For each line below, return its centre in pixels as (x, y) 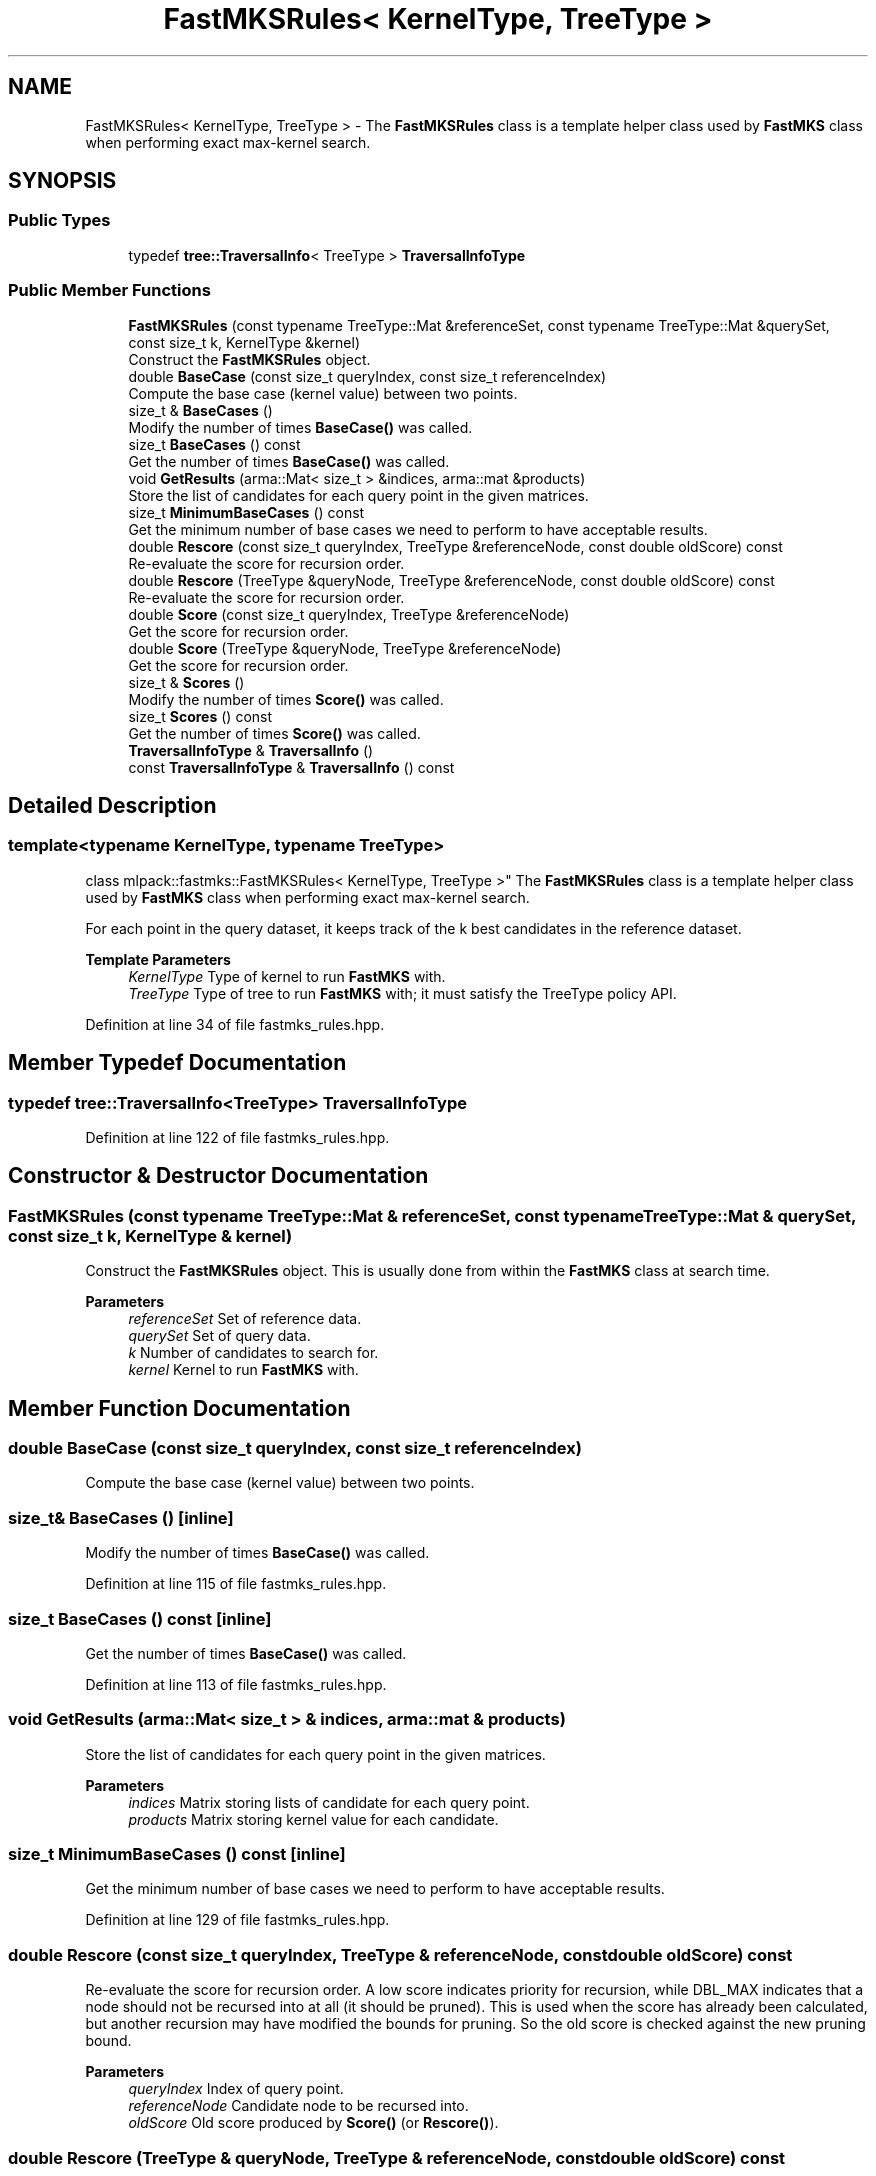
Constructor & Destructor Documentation (218, 1176)
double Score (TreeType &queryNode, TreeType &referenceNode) (345, 648)
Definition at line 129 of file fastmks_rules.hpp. (237, 1920)
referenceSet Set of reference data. (245, 1319)
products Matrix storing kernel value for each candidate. (313, 1819)
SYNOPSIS (62, 181)
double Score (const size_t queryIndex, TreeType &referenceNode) (349, 614)
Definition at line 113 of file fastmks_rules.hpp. (236, 1684)
